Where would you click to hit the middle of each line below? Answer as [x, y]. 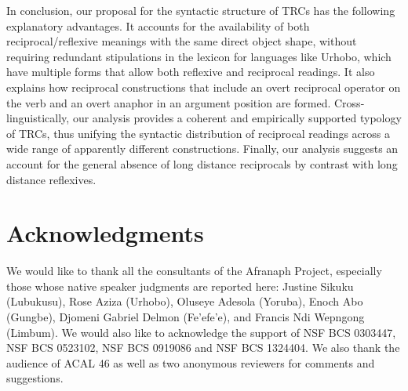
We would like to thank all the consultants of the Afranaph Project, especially [194, 271]
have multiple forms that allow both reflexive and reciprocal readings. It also [191, 72]
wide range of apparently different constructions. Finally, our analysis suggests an [202, 148]
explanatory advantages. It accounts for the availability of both [158, 25]
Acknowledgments [105, 233]
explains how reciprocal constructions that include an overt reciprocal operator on [204, 87]
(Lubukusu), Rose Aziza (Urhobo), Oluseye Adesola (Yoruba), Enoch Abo [185, 301]
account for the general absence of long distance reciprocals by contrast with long [202, 163]
